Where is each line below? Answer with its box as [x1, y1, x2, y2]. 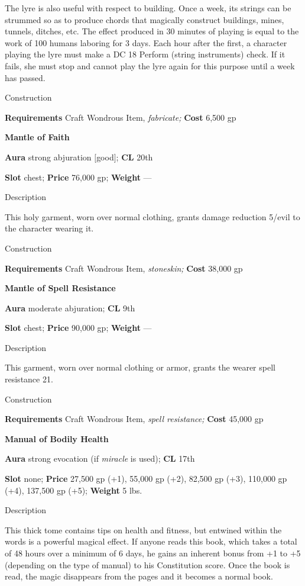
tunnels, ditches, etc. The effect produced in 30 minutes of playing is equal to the [5, 25, 299, 37]
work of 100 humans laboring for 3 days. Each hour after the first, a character [5, 36, 287, 49]
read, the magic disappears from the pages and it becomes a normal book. [5, 570, 273, 582]
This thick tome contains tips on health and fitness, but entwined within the [5, 523, 282, 536]
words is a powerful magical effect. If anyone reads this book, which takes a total [5, 535, 297, 548]
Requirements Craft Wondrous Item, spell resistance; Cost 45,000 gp [5, 413, 264, 425]
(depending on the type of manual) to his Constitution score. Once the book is [5, 558, 290, 571]
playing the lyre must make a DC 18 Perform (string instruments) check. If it [5, 48, 285, 60]
